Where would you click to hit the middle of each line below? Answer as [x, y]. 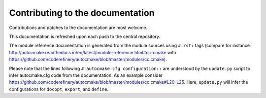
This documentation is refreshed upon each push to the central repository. [84, 36]
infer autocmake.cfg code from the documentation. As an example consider [86, 75]
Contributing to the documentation [82, 13]
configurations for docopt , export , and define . [59, 89]
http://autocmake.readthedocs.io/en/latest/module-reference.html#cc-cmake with [93, 52]
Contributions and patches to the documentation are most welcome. [78, 28]
